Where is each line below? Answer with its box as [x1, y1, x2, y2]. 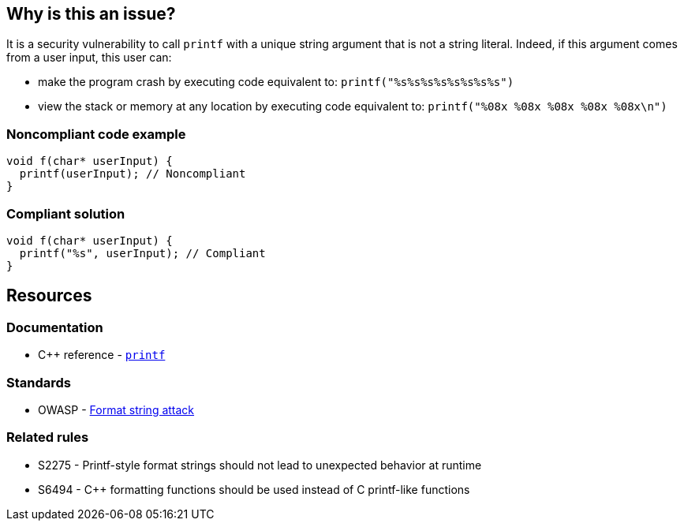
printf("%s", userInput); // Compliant [19, 246, 266, 260]
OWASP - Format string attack [38, 402, 195, 417]
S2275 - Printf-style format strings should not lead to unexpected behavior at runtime [38, 458, 482, 472]
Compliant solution [6, 205, 125, 222]
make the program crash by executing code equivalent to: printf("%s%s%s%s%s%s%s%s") [38, 75, 514, 89]
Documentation [6, 319, 103, 335]
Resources [6, 286, 92, 306]
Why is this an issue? [6, 4, 176, 24]
